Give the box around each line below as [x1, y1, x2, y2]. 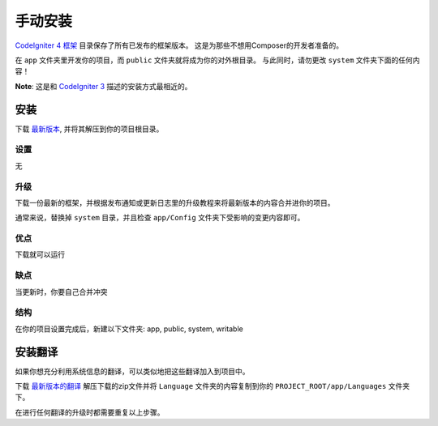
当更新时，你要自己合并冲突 [15, 287, 108, 296]
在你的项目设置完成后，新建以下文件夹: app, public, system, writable [15, 324, 243, 334]
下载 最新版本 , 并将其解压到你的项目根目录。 [15, 124, 164, 134]
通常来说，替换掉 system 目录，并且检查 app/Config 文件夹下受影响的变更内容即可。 [15, 213, 305, 223]
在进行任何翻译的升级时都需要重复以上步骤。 [15, 407, 165, 417]
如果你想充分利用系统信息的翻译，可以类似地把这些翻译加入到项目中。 [15, 366, 250, 376]
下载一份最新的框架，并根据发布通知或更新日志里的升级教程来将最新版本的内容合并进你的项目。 [15, 198, 335, 207]
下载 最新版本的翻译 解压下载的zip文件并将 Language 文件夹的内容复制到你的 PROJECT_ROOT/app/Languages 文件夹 [15, 381, 410, 391]
